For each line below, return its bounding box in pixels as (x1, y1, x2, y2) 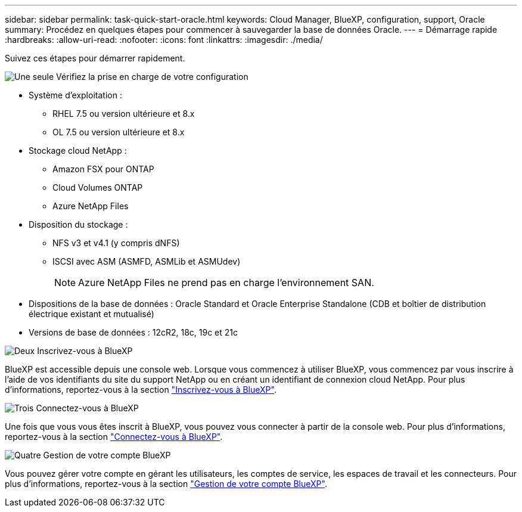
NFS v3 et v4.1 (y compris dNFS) (52, 238, 180, 248)
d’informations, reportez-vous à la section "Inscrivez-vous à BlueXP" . (5, 384, 276, 395)
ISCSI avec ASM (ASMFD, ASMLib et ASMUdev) (52, 256, 241, 266)
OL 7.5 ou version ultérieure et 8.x (52, 127, 185, 137)
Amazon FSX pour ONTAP (52, 164, 154, 174)
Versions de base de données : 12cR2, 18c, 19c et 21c (29, 327, 238, 337)
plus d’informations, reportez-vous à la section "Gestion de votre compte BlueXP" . (5, 479, 327, 489)
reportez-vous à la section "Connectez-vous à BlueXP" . (5, 432, 223, 442)
